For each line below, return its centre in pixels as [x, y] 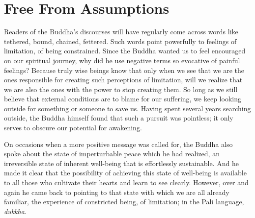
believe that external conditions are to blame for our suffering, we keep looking [123, 99]
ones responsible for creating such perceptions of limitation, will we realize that [123, 80]
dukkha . [15, 211]
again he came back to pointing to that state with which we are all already [117, 192]
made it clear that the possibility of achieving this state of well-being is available [125, 173]
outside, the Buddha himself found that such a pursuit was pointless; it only [119, 118]
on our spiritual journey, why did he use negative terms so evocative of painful [122, 60]
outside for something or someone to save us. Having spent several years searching [127, 108]
